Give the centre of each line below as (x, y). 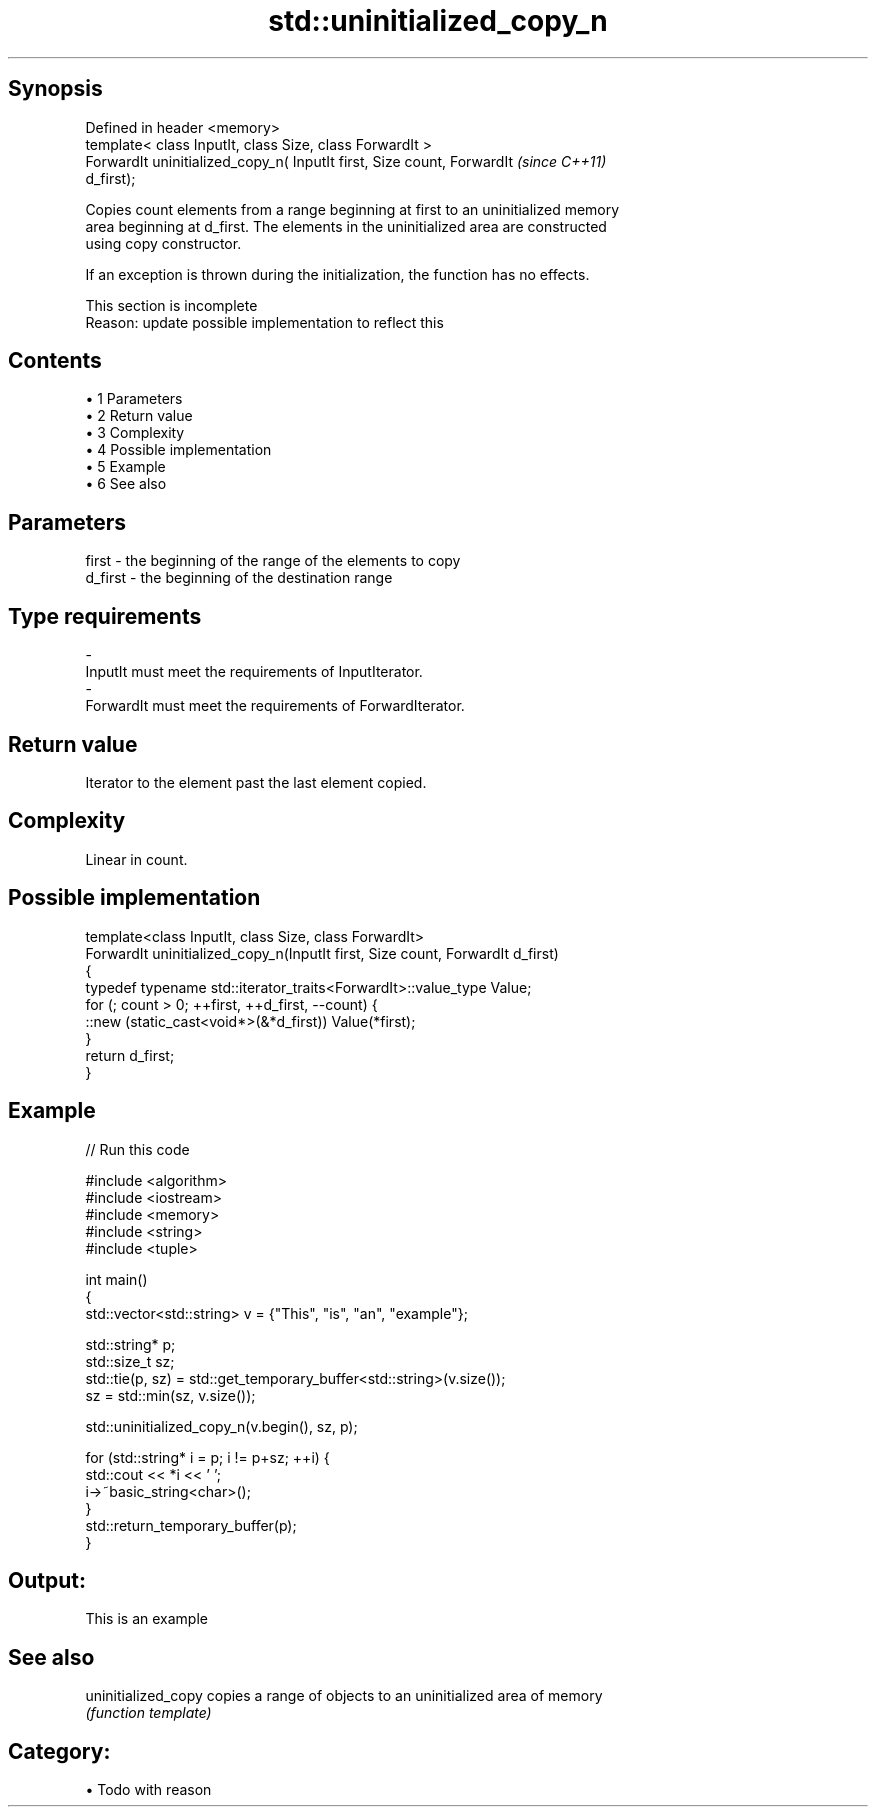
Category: (59, 1751)
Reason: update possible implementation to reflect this (264, 322)
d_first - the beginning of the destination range (239, 578)
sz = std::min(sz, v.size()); (170, 1395)
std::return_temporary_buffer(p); (191, 1525)
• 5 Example (125, 467)
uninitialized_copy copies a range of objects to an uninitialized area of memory (344, 1696)
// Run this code (137, 1149)
